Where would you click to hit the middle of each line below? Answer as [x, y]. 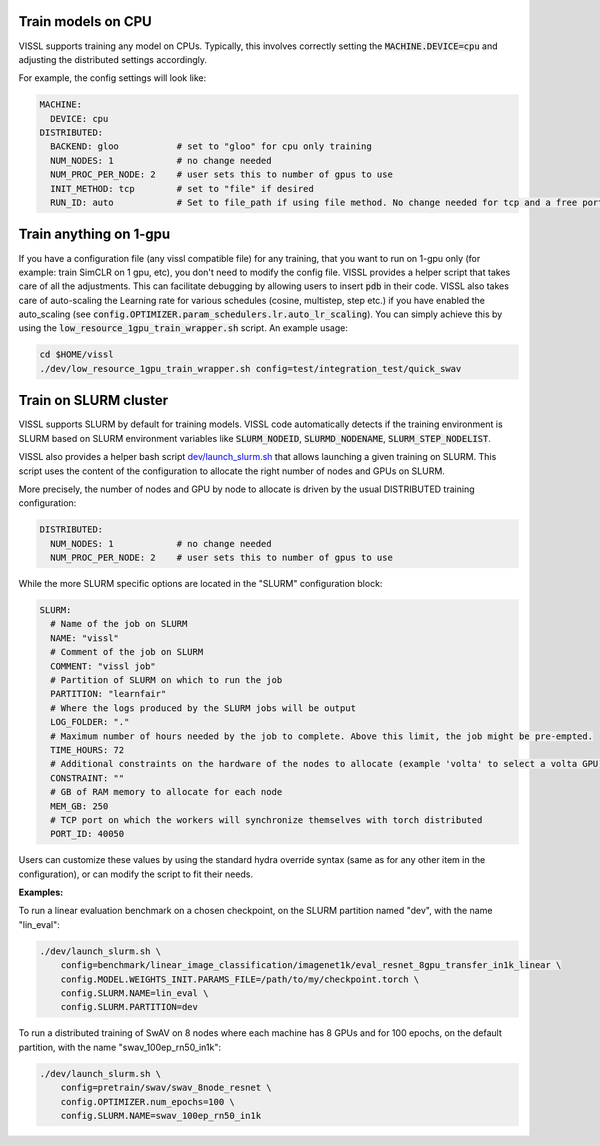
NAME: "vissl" [85, 638]
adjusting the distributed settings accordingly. [113, 59]
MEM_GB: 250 [79, 806]
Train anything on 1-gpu [94, 234]
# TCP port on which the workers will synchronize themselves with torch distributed [266, 819]
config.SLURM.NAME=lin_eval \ [134, 993]
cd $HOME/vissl [76, 354]
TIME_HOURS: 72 [87, 749]
